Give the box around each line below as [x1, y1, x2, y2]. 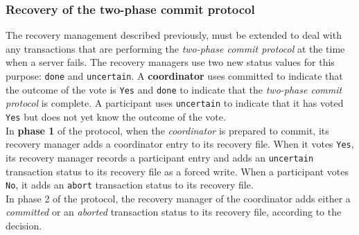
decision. [6, 218, 42, 232]
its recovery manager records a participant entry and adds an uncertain [6, 150, 314, 164]
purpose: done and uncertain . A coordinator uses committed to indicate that [6, 69, 343, 82]
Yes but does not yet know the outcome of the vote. [6, 109, 226, 123]
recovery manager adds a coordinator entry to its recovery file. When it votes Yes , [6, 137, 354, 151]
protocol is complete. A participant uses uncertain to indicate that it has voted [6, 96, 344, 110]
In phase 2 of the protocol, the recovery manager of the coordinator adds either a [6, 191, 351, 205]
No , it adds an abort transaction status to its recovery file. [6, 177, 254, 192]
